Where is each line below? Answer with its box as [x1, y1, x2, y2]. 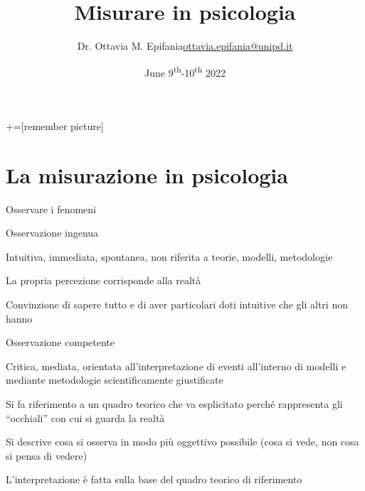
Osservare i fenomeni [6, 201, 96, 216]
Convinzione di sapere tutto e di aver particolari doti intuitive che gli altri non [6, 297, 348, 312]
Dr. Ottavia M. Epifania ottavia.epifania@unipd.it [77, 38, 293, 53]
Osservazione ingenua [6, 225, 99, 240]
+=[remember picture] [6, 118, 104, 133]
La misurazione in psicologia [6, 160, 288, 189]
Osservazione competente [6, 335, 115, 350]
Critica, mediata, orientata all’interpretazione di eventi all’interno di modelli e [6, 358, 347, 373]
